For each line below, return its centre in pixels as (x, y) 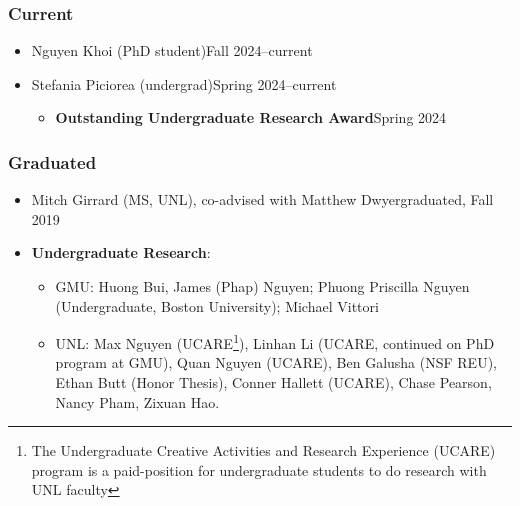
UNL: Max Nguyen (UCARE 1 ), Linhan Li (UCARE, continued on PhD (275, 341)
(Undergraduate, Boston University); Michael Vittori (217, 305)
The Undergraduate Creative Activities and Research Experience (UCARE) (263, 450)
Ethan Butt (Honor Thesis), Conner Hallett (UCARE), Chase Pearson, (273, 382)
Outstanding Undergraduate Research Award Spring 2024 (251, 117)
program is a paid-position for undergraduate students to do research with (259, 469)
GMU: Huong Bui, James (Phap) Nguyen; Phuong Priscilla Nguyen (262, 286)
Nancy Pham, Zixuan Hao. (137, 401)
